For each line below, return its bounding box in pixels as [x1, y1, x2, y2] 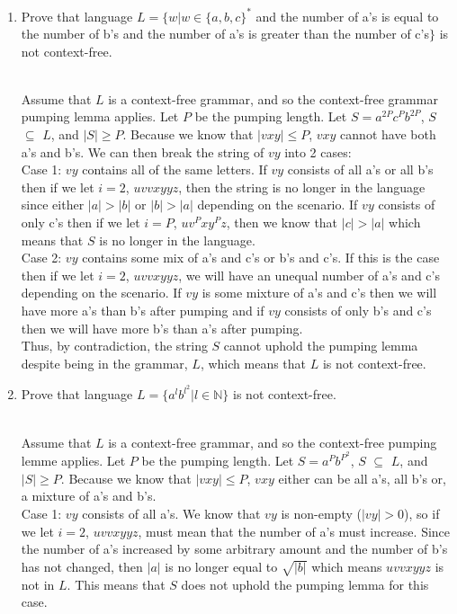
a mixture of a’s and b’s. [21, 486, 157, 505]
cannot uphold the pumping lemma [223, 336, 418, 355]
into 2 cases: [284, 142, 352, 161]
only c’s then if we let [21, 213, 140, 232]
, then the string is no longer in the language [178, 177, 426, 196]
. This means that [67, 574, 166, 593]
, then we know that [226, 213, 338, 232]
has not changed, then [21, 556, 143, 575]
